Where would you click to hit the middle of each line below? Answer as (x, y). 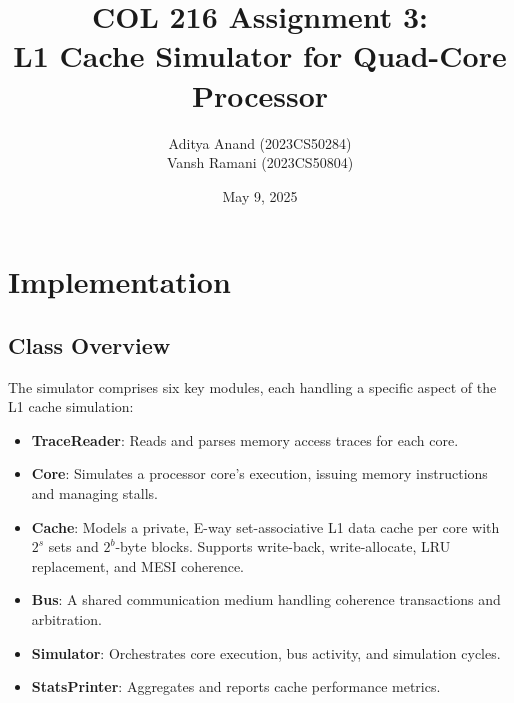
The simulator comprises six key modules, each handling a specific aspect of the (252, 386)
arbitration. (66, 619)
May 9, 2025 (260, 195)
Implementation (119, 281)
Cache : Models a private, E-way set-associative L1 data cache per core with (265, 526)
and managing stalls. (94, 493)
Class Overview (89, 344)
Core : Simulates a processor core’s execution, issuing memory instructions (259, 473)
